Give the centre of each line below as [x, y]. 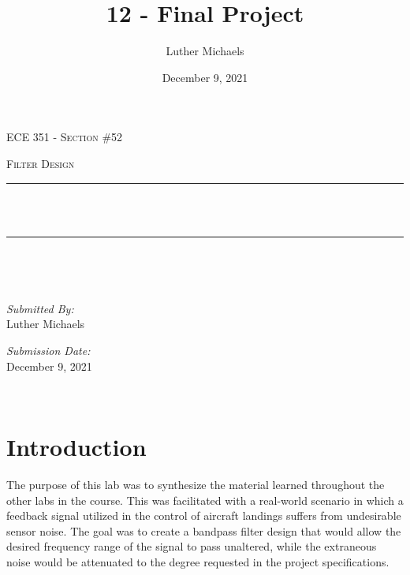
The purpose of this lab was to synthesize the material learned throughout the [196, 484]
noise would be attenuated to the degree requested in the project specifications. [198, 561]
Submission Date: [48, 351]
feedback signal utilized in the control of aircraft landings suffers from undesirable [204, 515]
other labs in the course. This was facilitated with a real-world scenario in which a [205, 500]
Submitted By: [40, 308]
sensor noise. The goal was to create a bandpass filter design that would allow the [204, 530]
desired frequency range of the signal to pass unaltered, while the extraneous [192, 546]
